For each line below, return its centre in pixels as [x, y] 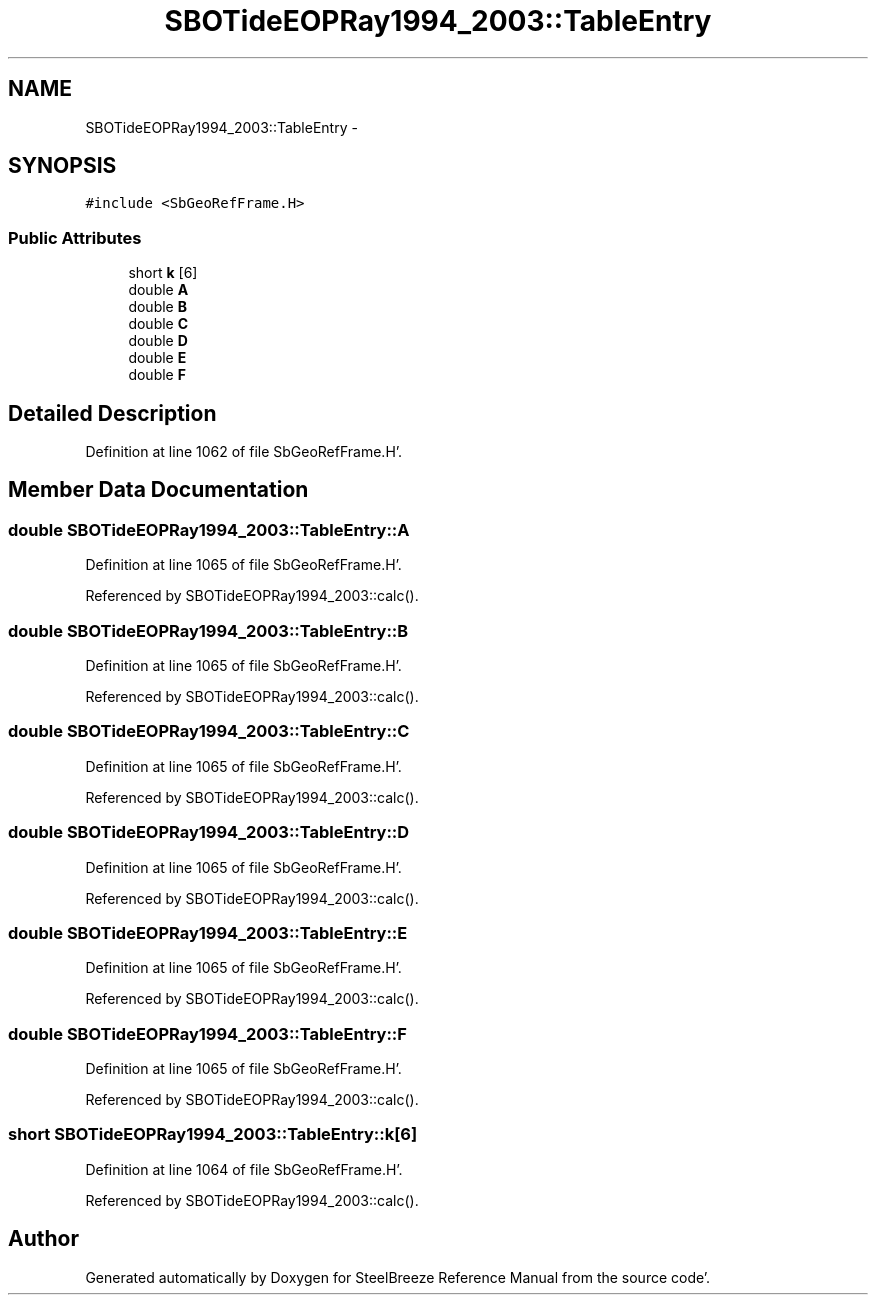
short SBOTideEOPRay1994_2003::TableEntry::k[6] [213, 1134]
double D [158, 341]
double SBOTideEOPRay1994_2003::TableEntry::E [208, 932]
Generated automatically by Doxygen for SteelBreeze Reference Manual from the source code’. [398, 1277]
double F [157, 375]
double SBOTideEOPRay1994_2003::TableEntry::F [207, 1033]
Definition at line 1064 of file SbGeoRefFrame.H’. [244, 1169]
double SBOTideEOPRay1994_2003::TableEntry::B [208, 630]
